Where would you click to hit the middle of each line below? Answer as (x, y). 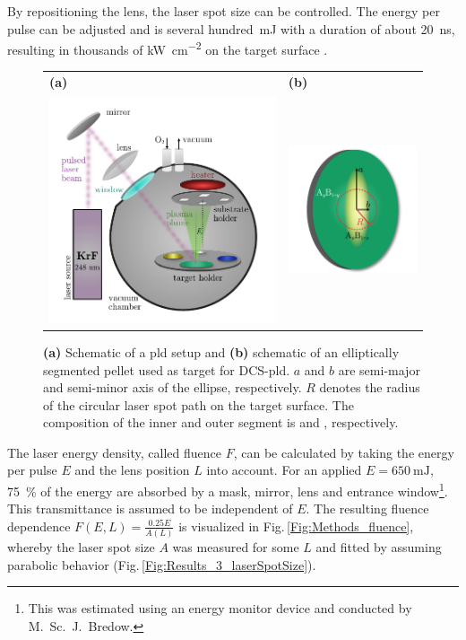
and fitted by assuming (379, 547)
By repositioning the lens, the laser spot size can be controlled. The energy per (224, 11)
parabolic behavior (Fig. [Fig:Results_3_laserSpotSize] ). (162, 564)
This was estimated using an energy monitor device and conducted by (220, 608)
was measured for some (236, 547)
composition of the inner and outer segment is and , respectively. (221, 422)
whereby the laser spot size (81, 547)
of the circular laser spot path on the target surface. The (198, 404)
